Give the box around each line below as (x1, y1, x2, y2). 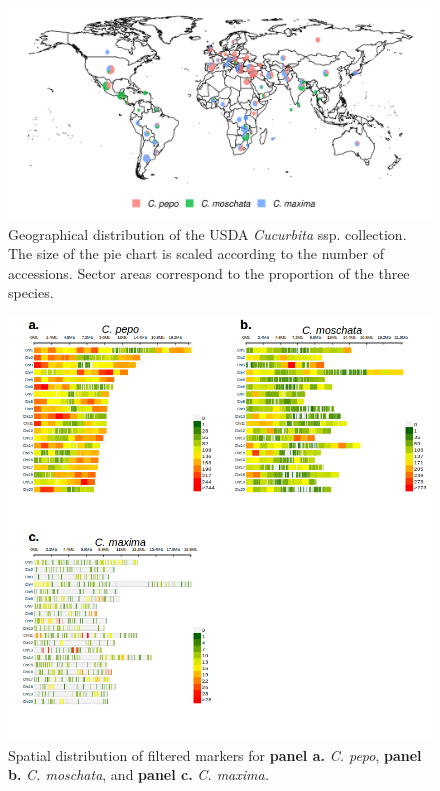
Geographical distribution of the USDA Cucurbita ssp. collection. (8, 223, 407, 244)
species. (8, 282, 54, 303)
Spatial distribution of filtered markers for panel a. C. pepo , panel (8, 744, 422, 765)
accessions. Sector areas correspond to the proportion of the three (8, 262, 410, 283)
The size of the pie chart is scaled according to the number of (8, 243, 384, 264)
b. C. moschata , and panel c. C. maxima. (8, 764, 269, 785)
